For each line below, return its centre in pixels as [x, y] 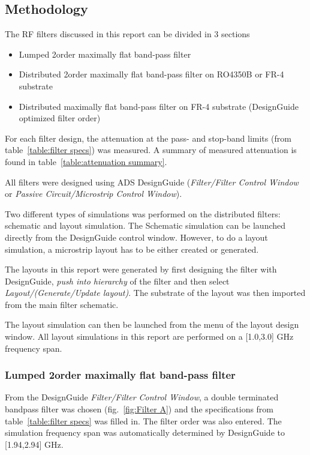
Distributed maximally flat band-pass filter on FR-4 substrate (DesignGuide [159, 106]
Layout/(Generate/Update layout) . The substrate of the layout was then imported [155, 293]
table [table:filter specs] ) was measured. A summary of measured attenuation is [151, 150]
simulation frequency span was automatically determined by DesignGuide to [145, 432]
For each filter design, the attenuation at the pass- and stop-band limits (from [148, 138]
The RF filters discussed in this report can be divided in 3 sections [127, 34]
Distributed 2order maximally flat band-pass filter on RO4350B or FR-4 [151, 74]
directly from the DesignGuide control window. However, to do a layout [136, 237]
